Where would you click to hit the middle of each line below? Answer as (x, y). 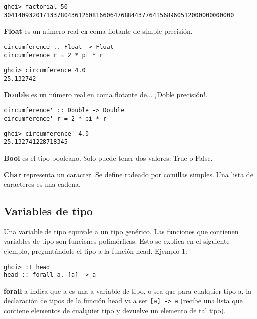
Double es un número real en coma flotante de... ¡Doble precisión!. (106, 94)
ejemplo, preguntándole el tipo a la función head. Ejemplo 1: (96, 251)
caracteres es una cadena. (42, 184)
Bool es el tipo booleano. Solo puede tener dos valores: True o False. (108, 158)
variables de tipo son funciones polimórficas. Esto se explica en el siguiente (117, 241)
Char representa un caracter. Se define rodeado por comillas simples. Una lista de (128, 174)
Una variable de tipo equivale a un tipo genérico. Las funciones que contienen (121, 231)
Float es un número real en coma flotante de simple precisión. (98, 31)
